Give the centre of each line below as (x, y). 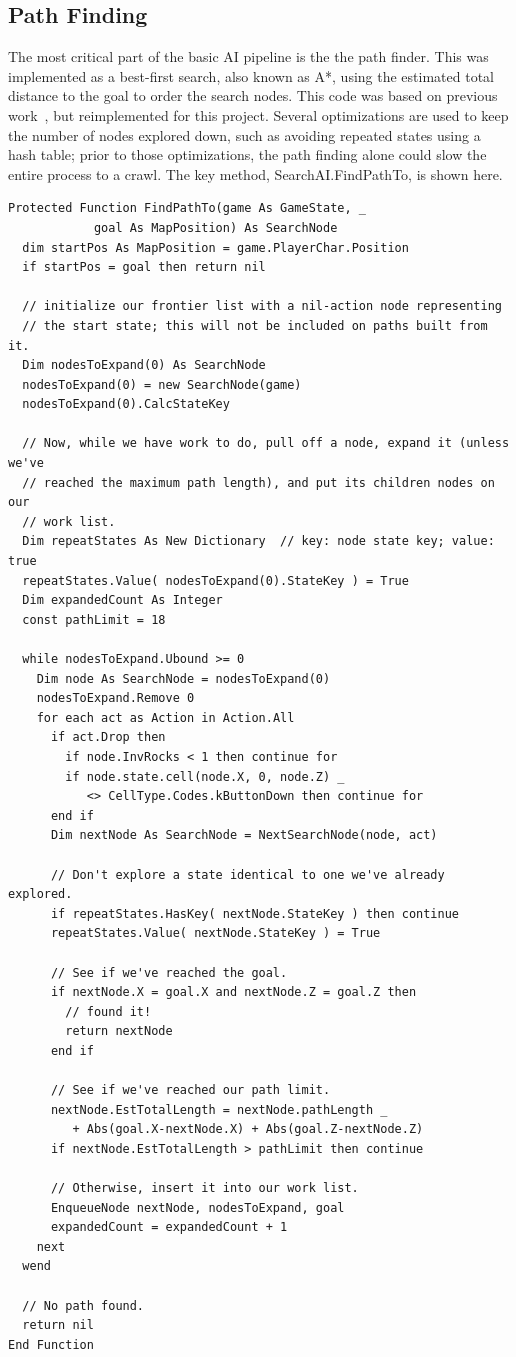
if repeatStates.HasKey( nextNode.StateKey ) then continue (255, 913)
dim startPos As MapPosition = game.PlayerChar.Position (215, 247)
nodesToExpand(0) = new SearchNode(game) (162, 384)
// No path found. (83, 1305)
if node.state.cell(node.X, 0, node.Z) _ (205, 776)
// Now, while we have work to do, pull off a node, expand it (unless (266, 443)
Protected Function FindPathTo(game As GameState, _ (187, 208)
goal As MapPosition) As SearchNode (215, 227)
